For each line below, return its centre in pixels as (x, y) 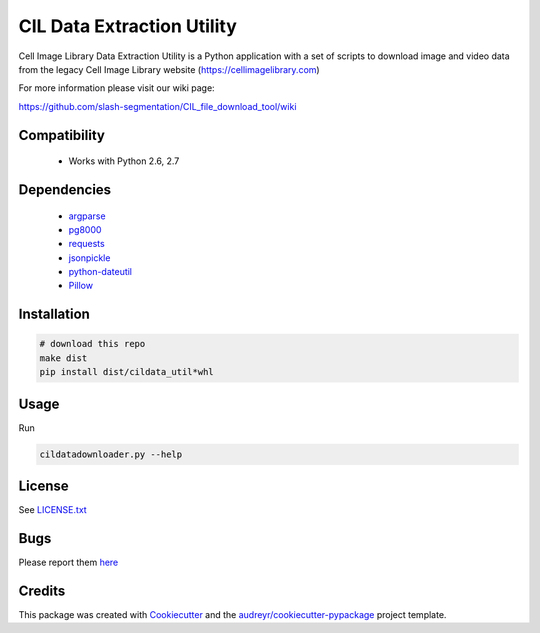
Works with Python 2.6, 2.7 (124, 161)
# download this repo (92, 344)
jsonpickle (89, 257)
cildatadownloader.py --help (111, 454)
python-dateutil (100, 272)
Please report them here (68, 562)
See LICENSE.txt (52, 510)
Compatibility (61, 135)
